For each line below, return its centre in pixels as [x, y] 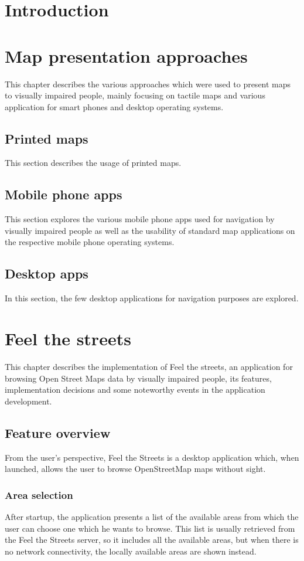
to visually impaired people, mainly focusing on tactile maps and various [135, 95]
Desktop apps [47, 273]
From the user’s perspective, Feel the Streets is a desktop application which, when [152, 457]
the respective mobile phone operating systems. [90, 242]
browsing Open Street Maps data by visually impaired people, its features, [138, 378]
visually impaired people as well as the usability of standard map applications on [150, 230]
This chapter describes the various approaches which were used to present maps [148, 84]
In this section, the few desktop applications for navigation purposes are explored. [152, 298]
